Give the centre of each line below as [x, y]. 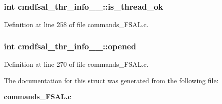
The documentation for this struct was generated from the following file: [111, 80]
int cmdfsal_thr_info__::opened [70, 46]
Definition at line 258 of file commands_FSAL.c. [76, 24]
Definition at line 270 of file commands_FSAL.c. [76, 64]
